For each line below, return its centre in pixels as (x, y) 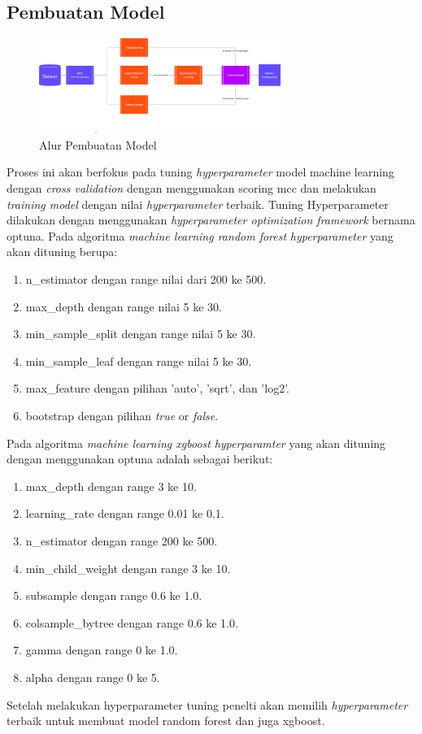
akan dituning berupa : (62, 252)
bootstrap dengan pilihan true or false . (122, 416)
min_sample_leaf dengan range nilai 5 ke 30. (139, 360)
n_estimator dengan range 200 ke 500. (122, 540)
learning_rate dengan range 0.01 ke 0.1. (125, 513)
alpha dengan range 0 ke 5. (93, 677)
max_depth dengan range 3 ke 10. (111, 486)
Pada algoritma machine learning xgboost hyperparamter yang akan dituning (196, 443)
